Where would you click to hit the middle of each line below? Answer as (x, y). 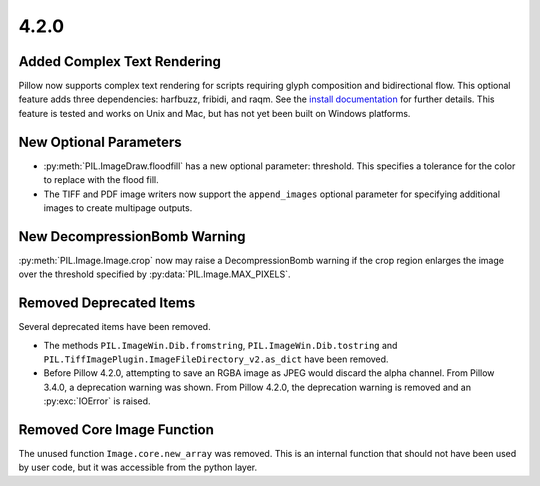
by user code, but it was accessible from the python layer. (138, 467)
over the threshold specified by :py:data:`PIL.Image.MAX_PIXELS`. (154, 274)
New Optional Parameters (100, 141)
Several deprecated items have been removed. (114, 327)
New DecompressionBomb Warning (132, 236)
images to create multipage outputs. (118, 207)
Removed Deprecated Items (107, 303)
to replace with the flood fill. (101, 180)
